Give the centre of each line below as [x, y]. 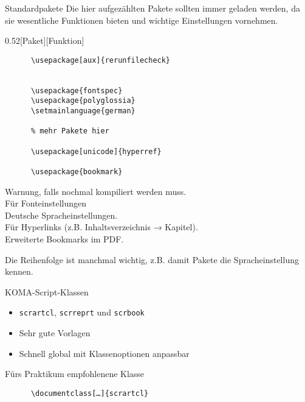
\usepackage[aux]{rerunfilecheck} [101, 60]
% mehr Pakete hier [70, 131]
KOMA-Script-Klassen [47, 291]
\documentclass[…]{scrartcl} [90, 393]
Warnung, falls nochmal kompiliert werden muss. [96, 191]
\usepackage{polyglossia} [83, 101]
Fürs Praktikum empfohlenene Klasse [75, 374]
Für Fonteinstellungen [46, 203]
